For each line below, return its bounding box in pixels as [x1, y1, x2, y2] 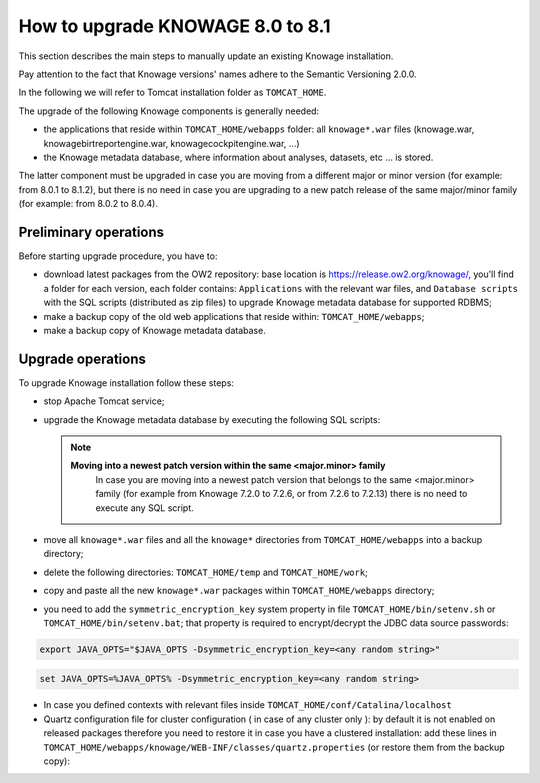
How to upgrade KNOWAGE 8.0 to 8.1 [18, 15, 331, 37]
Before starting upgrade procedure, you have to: [18, 250, 218, 262]
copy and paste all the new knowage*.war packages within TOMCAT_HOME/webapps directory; [43, 585, 435, 597]
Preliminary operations [18, 223, 165, 240]
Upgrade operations [18, 350, 147, 367]
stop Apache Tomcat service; [43, 395, 165, 407]
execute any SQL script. [95, 501, 194, 514]
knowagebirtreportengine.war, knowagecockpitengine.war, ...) [43, 137, 300, 149]
